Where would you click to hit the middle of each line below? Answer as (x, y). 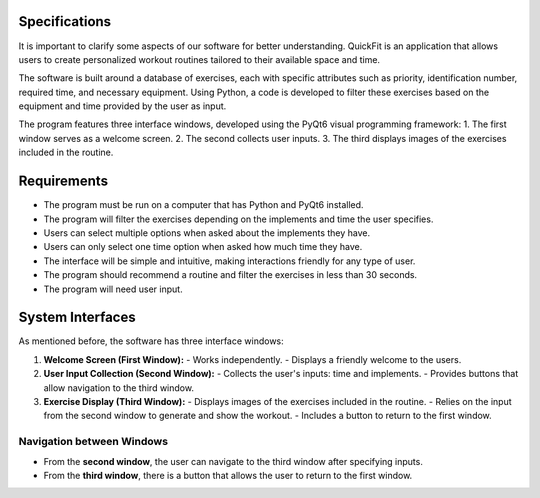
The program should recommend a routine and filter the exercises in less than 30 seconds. (230, 275)
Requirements (63, 181)
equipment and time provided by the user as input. (122, 106)
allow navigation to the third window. (119, 387)
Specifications (65, 21)
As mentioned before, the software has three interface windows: (151, 341)
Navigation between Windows (93, 442)
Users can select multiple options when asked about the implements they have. (206, 232)
